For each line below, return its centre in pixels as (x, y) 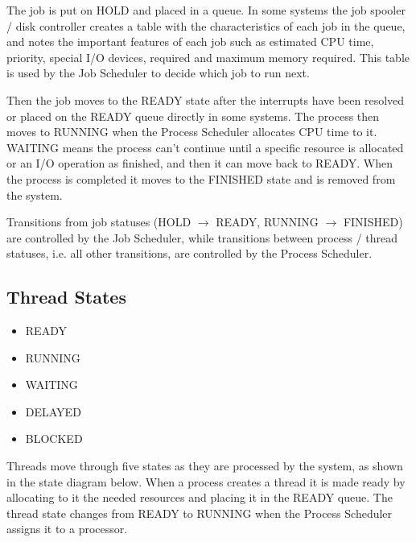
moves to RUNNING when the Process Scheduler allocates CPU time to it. (192, 132)
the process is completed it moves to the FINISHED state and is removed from (201, 178)
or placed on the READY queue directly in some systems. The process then (193, 116)
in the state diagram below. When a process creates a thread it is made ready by (206, 481)
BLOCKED (54, 439)
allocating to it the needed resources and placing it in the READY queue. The (200, 497)
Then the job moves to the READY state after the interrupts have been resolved (206, 99)
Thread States (66, 297)
